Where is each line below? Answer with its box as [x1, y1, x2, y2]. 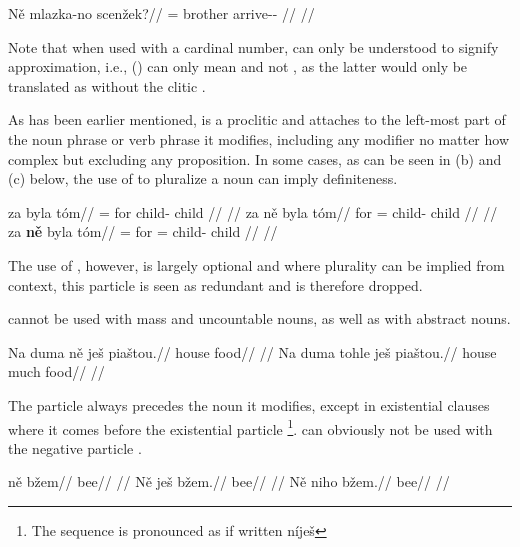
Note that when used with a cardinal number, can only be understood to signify [8, 36, 499, 57]
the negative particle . [8, 437, 142, 458]
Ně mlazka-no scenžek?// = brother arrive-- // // [8, 3, 315, 23]
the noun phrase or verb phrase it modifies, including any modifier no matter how [8, 128, 510, 149]
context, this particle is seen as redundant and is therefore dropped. [8, 274, 423, 295]
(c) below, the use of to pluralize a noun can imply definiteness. [8, 168, 398, 189]
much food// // [8, 361, 105, 382]
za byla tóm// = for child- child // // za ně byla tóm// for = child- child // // [8, 201, 498, 222]
